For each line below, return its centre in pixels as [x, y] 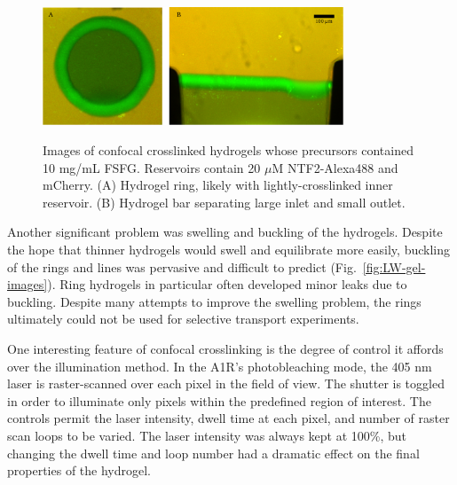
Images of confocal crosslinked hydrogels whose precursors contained [228, 150]
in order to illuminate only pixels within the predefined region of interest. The [219, 400]
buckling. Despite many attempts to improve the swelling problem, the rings [214, 301]
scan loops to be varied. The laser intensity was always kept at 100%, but [207, 435]
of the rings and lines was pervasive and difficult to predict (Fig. [182, 266]
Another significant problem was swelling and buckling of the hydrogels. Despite [225, 232]
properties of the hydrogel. [79, 470]
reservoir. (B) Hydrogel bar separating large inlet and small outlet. [224, 202]
